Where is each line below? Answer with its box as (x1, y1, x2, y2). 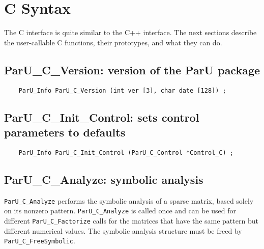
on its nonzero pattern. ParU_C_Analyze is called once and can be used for (4, 205, 237, 216)
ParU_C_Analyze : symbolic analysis (4, 171, 203, 187)
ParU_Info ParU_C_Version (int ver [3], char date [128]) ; (18, 87, 226, 94)
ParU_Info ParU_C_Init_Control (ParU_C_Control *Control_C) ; (18, 149, 234, 156)
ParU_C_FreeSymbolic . (4, 235, 75, 246)
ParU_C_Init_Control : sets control (4, 109, 199, 125)
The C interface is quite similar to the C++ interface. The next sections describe (4, 27, 257, 38)
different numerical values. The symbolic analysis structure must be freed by (4, 225, 242, 236)
